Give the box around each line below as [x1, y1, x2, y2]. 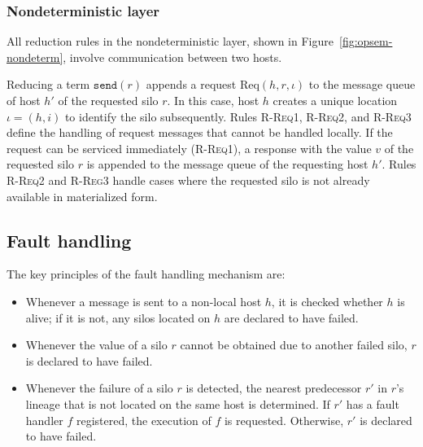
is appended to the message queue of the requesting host [86, 156, 368, 173]
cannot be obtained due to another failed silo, [180, 336, 408, 353]
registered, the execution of [76, 411, 211, 428]
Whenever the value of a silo [25, 336, 168, 353]
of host [7, 92, 41, 108]
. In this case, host [167, 92, 259, 108]
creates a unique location [273, 92, 398, 108]
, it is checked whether [271, 292, 383, 309]
